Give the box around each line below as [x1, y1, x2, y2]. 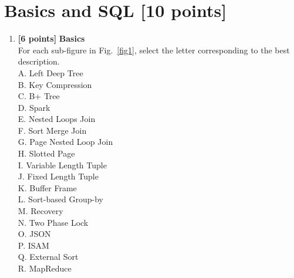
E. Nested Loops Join [18, 113, 96, 125]
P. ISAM [18, 239, 49, 251]
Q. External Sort [18, 250, 79, 263]
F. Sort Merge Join [18, 124, 87, 136]
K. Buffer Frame [18, 181, 77, 194]
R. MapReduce [18, 262, 72, 274]
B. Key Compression [18, 78, 92, 90]
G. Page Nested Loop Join [18, 135, 113, 148]
